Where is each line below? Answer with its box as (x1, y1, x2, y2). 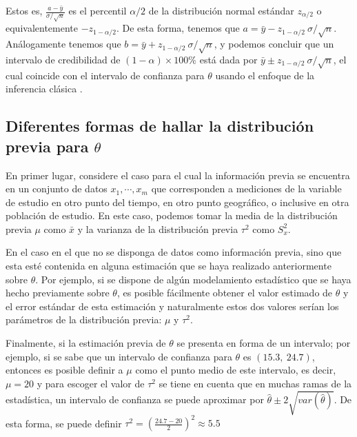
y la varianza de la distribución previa (77, 221, 238, 236)
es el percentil (68, 3, 127, 17)
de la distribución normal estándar (148, 3, 294, 17)
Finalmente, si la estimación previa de (6, 336, 166, 350)
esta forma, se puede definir (6, 416, 122, 430)
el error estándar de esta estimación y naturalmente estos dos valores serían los (6, 298, 339, 313)
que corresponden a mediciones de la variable (151, 181, 342, 196)
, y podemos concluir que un (214, 37, 334, 51)
